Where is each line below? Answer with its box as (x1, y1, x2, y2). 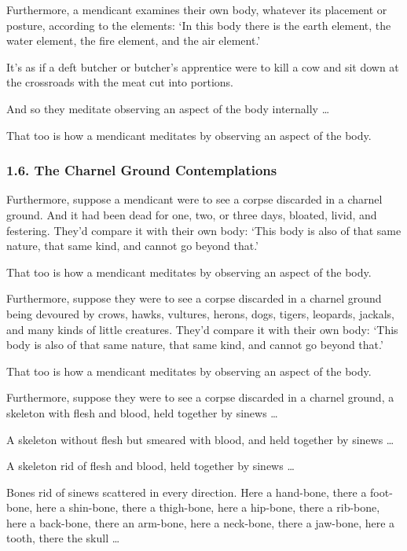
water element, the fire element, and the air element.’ (6, 32, 261, 49)
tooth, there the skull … (6, 530, 120, 546)
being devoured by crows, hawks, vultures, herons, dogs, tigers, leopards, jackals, (6, 305, 394, 321)
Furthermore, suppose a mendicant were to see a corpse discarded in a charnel (6, 191, 383, 208)
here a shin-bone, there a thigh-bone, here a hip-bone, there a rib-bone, (35, 499, 380, 516)
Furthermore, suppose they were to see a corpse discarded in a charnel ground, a (6, 389, 394, 406)
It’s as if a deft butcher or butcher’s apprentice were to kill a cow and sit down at (6, 58, 399, 75)
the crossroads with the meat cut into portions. (6, 74, 233, 90)
